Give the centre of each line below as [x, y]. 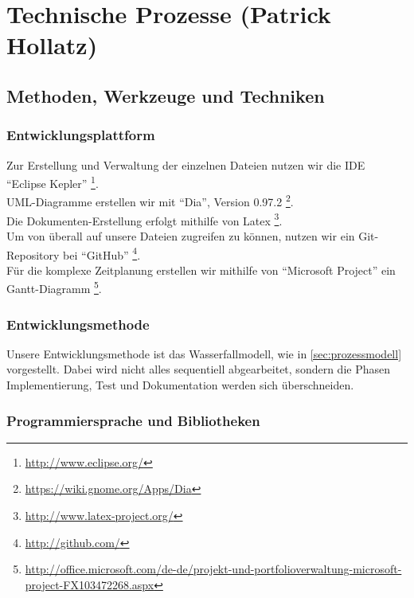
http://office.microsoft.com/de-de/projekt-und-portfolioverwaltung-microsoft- [213, 569]
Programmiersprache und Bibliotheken [133, 420]
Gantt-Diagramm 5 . [54, 287]
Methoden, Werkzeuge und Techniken [166, 95]
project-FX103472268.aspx [90, 584]
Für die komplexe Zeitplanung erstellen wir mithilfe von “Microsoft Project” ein [201, 270]
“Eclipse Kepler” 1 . [53, 182]
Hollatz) [52, 45]
